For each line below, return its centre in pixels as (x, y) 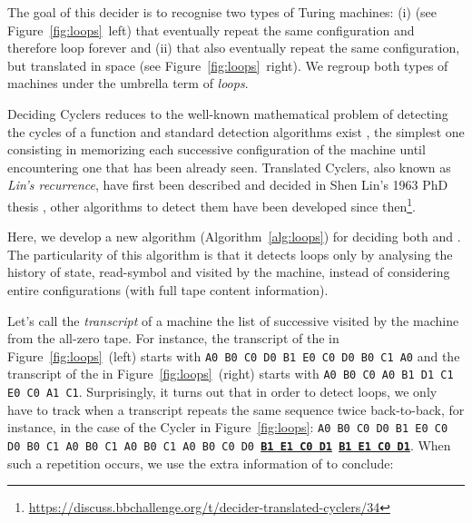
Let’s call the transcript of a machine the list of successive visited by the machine (233, 320)
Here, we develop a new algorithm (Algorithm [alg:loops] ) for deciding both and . (234, 237)
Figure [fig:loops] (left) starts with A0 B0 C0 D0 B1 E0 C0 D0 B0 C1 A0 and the (234, 355)
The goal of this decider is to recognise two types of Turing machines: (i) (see (222, 12)
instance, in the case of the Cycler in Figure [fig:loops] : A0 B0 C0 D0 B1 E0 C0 (228, 427)
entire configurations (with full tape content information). (168, 289)
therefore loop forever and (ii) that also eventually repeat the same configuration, (234, 48)
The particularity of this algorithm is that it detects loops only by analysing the (230, 254)
